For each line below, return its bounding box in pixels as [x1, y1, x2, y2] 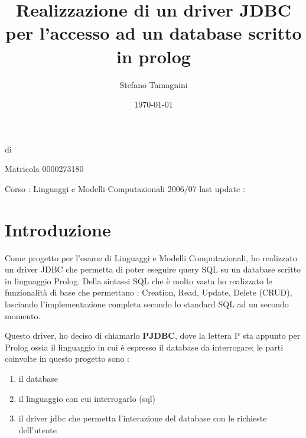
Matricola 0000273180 [5, 163, 84, 175]
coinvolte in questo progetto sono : [5, 352, 129, 365]
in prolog [116, 44, 191, 68]
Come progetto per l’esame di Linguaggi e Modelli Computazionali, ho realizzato [5, 251, 297, 264]
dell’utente [18, 423, 57, 436]
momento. [5, 309, 41, 322]
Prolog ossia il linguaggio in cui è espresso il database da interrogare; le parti [5, 340, 284, 353]
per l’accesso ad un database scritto [5, 21, 302, 45]
